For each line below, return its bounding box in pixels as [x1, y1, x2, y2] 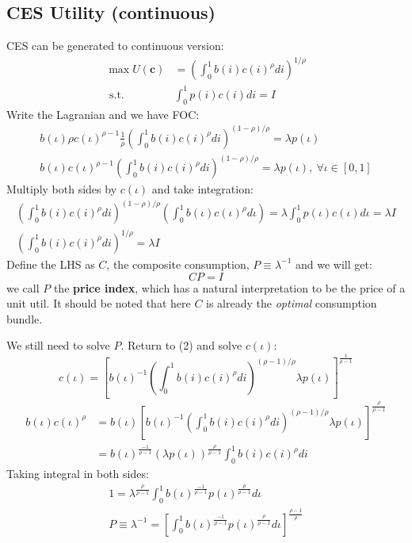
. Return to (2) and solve [120, 337, 242, 354]
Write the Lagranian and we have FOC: [6, 105, 200, 122]
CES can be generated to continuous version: [6, 37, 224, 54]
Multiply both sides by [6, 181, 117, 197]
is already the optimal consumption [206, 295, 377, 312]
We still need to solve [6, 337, 110, 354]
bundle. [6, 310, 43, 327]
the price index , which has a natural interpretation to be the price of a [53, 279, 406, 296]
